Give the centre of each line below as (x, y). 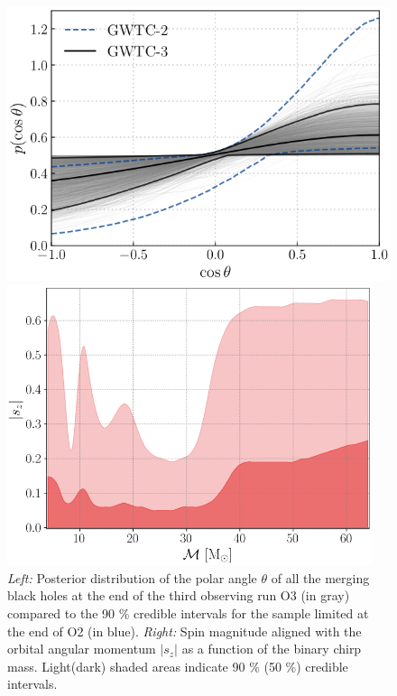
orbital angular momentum (82, 649)
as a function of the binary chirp (272, 649)
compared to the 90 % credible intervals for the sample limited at (188, 612)
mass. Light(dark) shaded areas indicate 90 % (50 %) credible (178, 666)
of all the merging (320, 577)
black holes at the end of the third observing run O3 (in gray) (179, 595)
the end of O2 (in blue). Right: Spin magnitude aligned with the (185, 631)
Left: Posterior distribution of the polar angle (132, 577)
